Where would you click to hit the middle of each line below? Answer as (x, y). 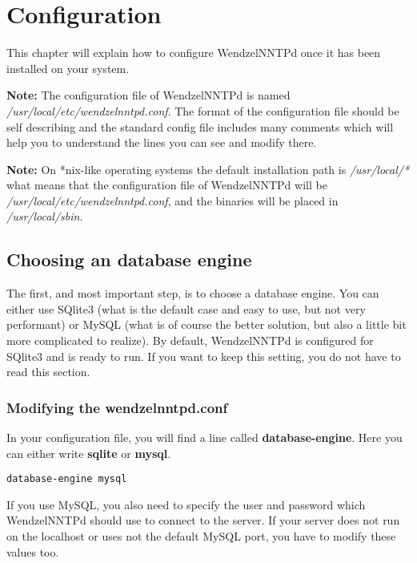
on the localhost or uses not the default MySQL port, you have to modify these (201, 536)
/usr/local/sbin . (45, 216)
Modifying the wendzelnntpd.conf (117, 407)
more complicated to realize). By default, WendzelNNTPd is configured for (190, 340)
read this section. (48, 372)
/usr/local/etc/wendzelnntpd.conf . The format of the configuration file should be (203, 110)
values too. (33, 551)
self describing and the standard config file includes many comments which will (200, 126)
